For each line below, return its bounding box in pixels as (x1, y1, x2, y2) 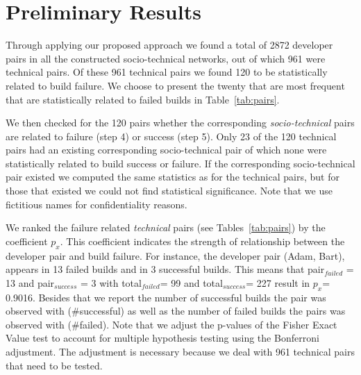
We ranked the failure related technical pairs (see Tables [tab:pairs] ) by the (6, 220, 326, 235)
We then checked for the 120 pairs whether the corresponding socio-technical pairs (6, 115, 355, 130)
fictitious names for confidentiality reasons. (6, 197, 187, 211)
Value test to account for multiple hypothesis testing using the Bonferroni (6, 331, 319, 345)
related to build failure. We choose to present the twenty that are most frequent (6, 78, 345, 92)
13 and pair (6, 275, 55, 290)
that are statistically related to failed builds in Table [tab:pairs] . (6, 92, 280, 106)
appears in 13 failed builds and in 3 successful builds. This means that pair (6, 262, 325, 276)
